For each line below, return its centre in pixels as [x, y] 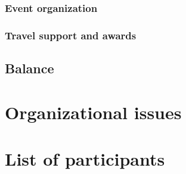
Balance [30, 68]
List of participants [85, 159]
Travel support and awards [71, 35]
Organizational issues [93, 112]
